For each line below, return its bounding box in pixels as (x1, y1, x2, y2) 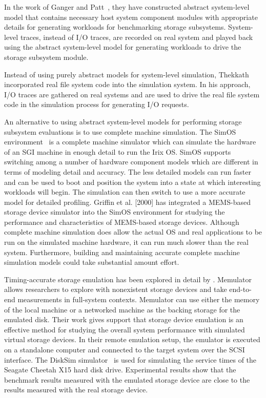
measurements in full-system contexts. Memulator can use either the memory (17, 294, 260, 305)
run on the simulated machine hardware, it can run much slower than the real (4, 237, 249, 247)
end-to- (229, 284, 252, 295)
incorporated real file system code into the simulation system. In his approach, (4, 79, 251, 90)
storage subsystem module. (4, 51, 89, 62)
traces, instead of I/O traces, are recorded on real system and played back (20, 31, 253, 42)
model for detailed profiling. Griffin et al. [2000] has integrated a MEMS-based (4, 196, 251, 207)
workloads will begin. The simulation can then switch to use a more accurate (4, 186, 245, 197)
